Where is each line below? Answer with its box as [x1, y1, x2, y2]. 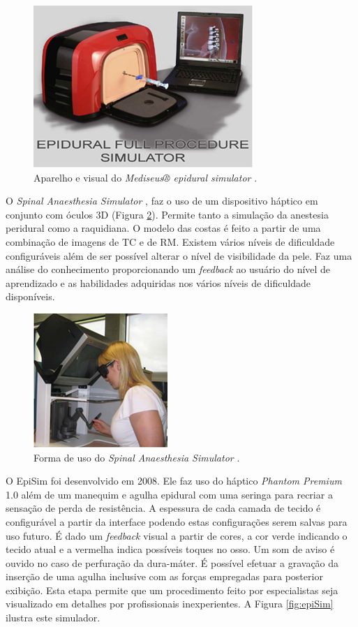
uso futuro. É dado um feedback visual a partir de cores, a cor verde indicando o [6, 528, 348, 543]
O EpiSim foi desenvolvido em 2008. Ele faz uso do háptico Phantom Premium [6, 473, 342, 488]
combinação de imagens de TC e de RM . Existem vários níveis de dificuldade [6, 234, 335, 249]
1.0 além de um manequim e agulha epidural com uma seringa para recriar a [6, 487, 333, 501]
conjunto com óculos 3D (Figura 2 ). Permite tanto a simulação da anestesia [6, 207, 329, 221]
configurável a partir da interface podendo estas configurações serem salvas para [6, 514, 348, 529]
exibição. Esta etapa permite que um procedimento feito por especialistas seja [6, 582, 338, 597]
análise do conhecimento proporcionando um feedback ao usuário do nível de [6, 262, 331, 276]
